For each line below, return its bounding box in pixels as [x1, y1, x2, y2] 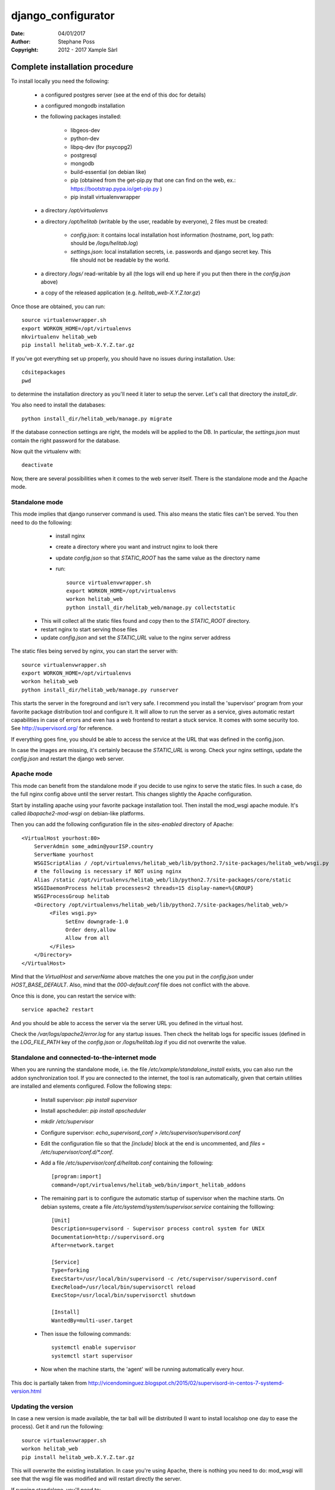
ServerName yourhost [33, 851, 94, 858]
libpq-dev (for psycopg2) [70, 143, 133, 150]
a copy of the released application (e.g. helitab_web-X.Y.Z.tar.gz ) [40, 289, 201, 296]
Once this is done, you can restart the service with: [11, 992, 136, 999]
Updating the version [11, 1402, 74, 1411]
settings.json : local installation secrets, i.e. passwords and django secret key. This [70, 248, 272, 255]
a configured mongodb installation [40, 102, 125, 110]
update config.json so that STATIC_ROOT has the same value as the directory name [55, 554, 261, 561]
